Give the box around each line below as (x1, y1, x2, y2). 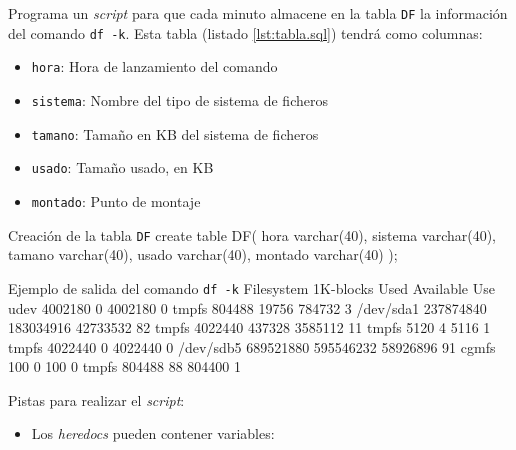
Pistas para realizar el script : (8, 389, 185, 410)
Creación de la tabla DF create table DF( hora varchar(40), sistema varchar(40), (8, 224, 497, 245)
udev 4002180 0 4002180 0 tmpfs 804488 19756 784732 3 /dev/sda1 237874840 (8, 297, 487, 318)
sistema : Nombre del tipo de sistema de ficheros (31, 89, 328, 110)
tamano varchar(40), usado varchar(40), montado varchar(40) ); (8, 244, 398, 265)
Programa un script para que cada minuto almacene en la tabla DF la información (8, 3, 508, 23)
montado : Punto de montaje (31, 190, 201, 211)
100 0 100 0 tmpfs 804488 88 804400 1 (8, 356, 241, 377)
